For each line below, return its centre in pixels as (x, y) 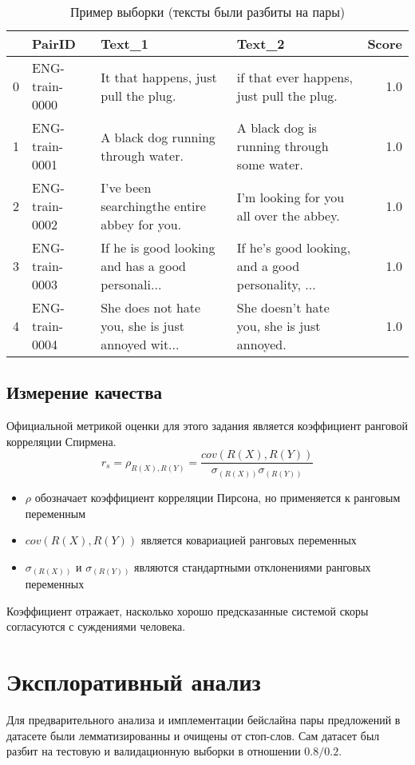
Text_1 (125, 44)
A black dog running (158, 137)
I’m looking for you (290, 197)
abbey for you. (141, 224)
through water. (142, 155)
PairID (54, 44)
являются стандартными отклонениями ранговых (253, 566)
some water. (270, 164)
